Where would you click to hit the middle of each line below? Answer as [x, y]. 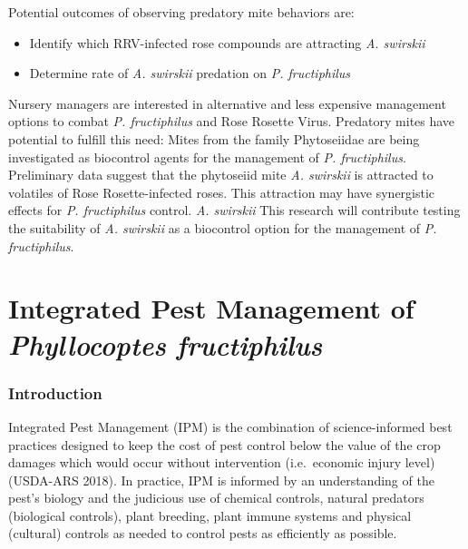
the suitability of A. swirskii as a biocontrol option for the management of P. [223, 227]
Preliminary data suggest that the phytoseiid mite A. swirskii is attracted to [221, 175]
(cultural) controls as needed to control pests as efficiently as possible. [203, 533]
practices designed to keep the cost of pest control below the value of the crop [224, 444]
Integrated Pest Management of [211, 308]
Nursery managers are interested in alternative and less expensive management [227, 103]
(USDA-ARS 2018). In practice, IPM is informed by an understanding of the [221, 480]
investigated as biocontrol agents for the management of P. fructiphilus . [207, 157]
